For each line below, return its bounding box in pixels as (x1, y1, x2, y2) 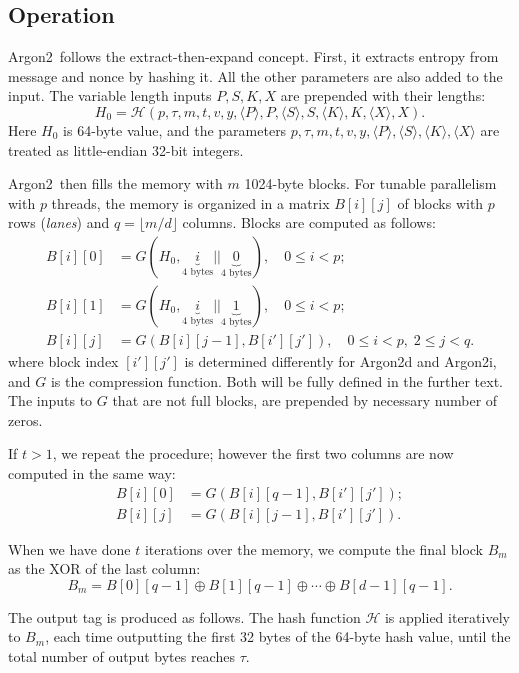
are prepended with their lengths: (280, 85, 486, 106)
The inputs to (8, 390, 93, 411)
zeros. (8, 409, 43, 430)
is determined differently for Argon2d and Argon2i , (184, 351, 497, 372)
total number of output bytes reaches (8, 646, 235, 667)
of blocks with (397, 192, 484, 213)
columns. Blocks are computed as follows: (182, 212, 436, 233)
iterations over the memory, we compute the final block (144, 538, 483, 559)
